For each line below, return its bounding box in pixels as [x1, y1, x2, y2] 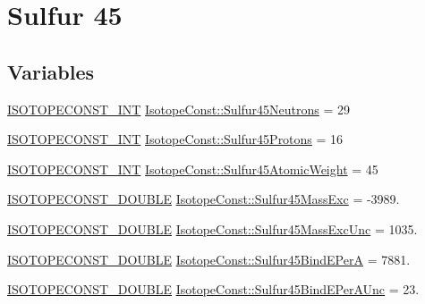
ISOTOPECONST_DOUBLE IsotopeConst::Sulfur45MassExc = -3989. [7, 190, 400, 208]
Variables [7, 57, 95, 85]
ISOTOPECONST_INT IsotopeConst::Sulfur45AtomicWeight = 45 [7, 159, 378, 178]
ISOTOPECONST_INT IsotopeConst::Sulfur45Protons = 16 [7, 130, 344, 148]
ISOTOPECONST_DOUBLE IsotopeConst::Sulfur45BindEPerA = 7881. [7, 249, 411, 268]
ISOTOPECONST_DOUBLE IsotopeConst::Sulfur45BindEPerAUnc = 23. [7, 280, 420, 299]
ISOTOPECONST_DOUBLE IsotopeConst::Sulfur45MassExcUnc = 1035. [7, 219, 418, 238]
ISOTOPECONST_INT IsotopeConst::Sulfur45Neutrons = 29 [7, 99, 351, 118]
